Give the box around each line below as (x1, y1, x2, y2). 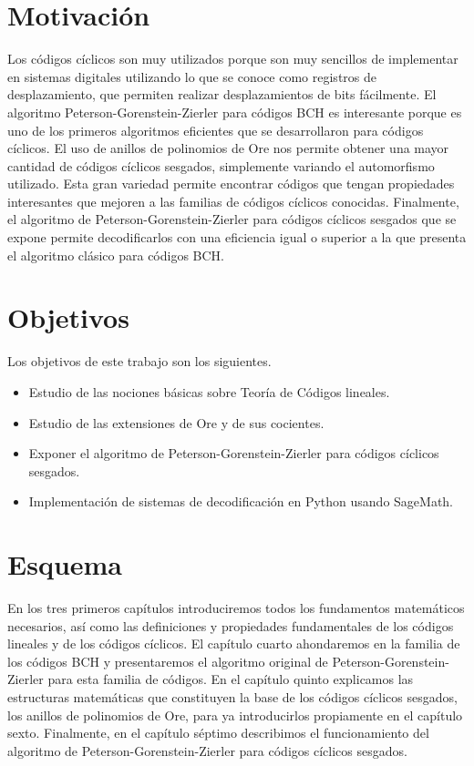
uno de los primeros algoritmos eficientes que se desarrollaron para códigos (7, 120, 424, 139)
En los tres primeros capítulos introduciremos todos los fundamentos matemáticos (7, 598, 465, 618)
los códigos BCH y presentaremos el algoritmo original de (7, 651, 328, 670)
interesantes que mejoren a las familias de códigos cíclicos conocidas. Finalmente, (7, 191, 459, 210)
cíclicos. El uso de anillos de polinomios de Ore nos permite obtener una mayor (7, 138, 449, 158)
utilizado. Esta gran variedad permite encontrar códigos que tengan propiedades (7, 174, 455, 193)
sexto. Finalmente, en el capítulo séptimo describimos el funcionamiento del (7, 723, 429, 742)
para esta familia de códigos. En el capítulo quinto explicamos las (47, 669, 414, 689)
